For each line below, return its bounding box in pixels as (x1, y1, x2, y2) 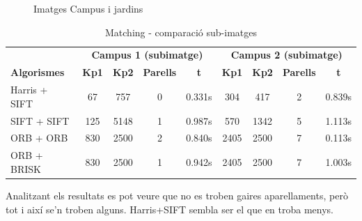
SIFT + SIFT (10, 113, 70, 128)
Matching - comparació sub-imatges (105, 24, 257, 39)
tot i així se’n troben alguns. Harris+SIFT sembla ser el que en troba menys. (6, 201, 334, 216)
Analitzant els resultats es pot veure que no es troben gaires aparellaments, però (6, 188, 348, 202)
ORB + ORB (10, 130, 68, 145)
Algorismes (10, 65, 65, 79)
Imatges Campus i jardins (33, 1, 143, 15)
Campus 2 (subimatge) (230, 47, 343, 62)
